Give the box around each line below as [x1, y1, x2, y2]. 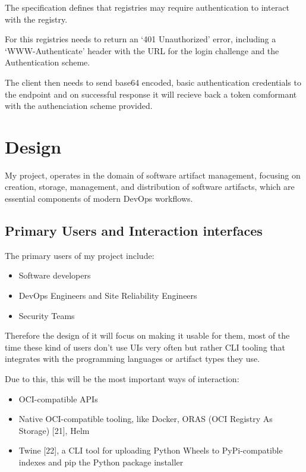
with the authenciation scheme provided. [5, 99, 153, 112]
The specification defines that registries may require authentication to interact [5, 1, 289, 13]
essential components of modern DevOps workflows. [5, 192, 193, 205]
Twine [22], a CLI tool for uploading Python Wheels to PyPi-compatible [18, 444, 283, 457]
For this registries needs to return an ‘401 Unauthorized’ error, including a [5, 33, 276, 45]
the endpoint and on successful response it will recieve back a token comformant [5, 87, 297, 100]
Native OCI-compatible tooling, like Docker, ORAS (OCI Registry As [18, 412, 273, 425]
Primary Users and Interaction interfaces [5, 221, 263, 240]
